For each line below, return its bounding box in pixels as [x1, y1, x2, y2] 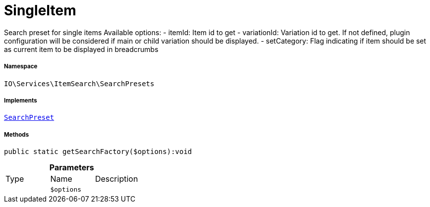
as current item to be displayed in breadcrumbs [4, 45, 159, 53]
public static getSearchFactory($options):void [4, 148, 192, 156]
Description [95, 174, 138, 184]
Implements [4, 97, 37, 104]
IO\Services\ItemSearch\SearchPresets [4, 79, 155, 88]
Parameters [49, 162, 94, 173]
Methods [4, 131, 29, 138]
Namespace [4, 63, 38, 70]
